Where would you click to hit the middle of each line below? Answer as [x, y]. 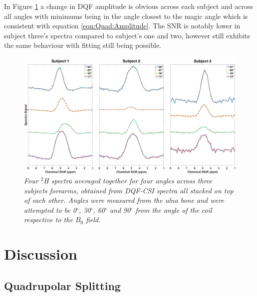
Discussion [41, 254]
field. [93, 220]
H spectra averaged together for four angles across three [128, 181]
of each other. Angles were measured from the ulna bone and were [124, 200]
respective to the [48, 220]
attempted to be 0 [50, 210]
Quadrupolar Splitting [62, 285]
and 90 [120, 210]
